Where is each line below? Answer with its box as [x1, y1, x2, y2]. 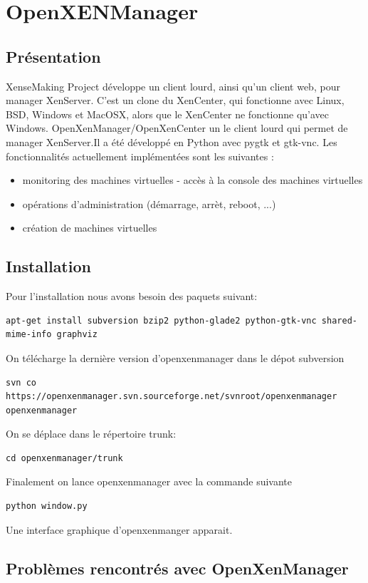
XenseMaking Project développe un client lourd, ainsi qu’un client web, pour [6, 78, 340, 93]
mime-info [6, 329, 52, 340]
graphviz [56, 329, 98, 340]
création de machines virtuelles [22, 220, 157, 235]
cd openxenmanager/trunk [6, 453, 123, 463]
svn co [6, 377, 36, 388]
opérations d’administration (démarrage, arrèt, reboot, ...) [22, 196, 276, 211]
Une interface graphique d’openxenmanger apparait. [6, 522, 233, 537]
